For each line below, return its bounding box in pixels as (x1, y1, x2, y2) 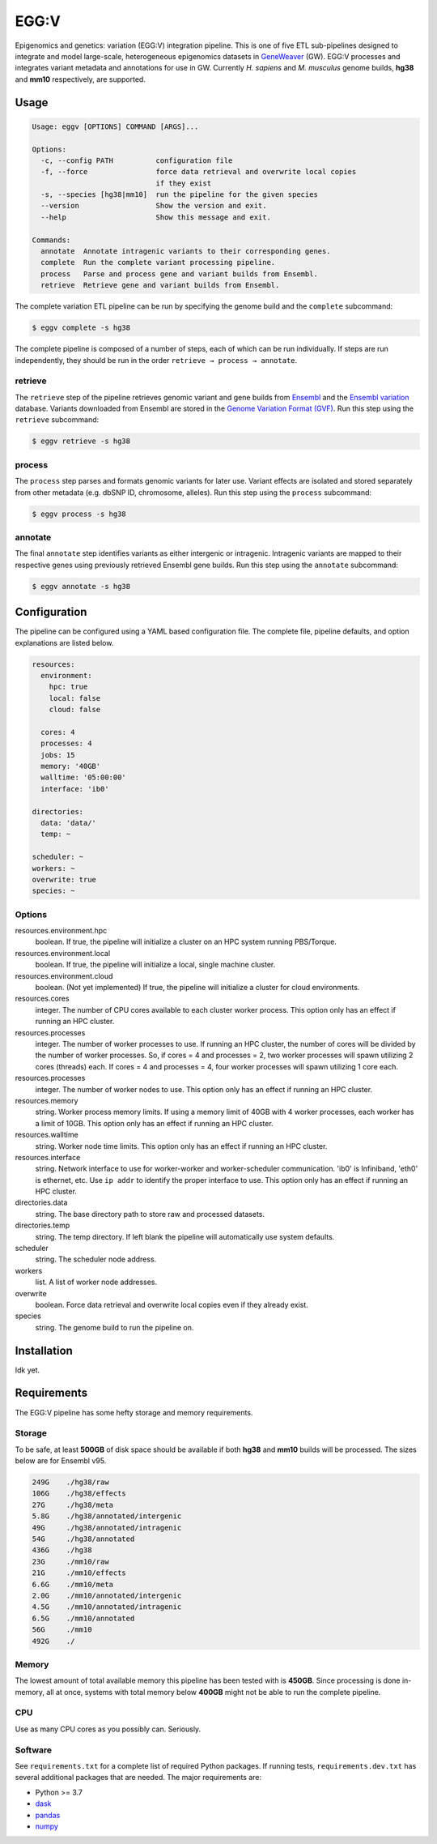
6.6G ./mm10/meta (32, 1580, 113, 1589)
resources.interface (15, 1152, 81, 1162)
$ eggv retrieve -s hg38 (32, 437, 131, 446)
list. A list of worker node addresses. (35, 1277, 158, 1287)
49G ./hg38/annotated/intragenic (32, 1523, 182, 1532)
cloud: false (49, 705, 101, 715)
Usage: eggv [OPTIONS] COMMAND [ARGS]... (32, 122, 199, 131)
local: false (49, 694, 101, 702)
